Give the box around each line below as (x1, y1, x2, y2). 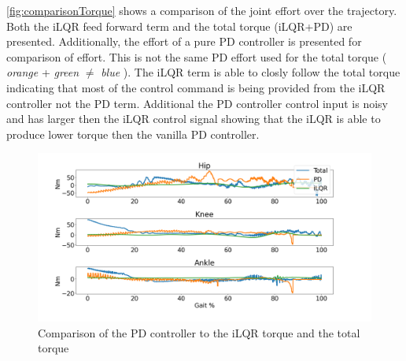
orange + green (6, 64, 79, 80)
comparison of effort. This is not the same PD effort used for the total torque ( (6, 48, 387, 65)
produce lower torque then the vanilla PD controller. (6, 125, 260, 142)
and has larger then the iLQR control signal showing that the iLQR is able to (6, 110, 381, 127)
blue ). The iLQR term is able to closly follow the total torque (101, 64, 400, 80)
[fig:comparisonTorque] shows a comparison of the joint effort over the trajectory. (6, 2, 397, 18)
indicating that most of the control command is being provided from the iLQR (6, 79, 386, 95)
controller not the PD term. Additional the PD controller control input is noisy (6, 95, 388, 111)
